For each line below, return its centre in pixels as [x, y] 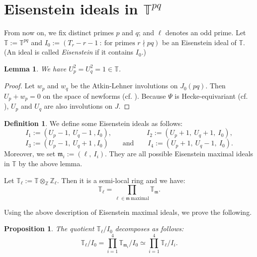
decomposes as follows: [149, 228]
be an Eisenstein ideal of [199, 42]
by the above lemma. [50, 163]
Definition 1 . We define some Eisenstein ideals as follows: [93, 123]
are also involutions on [78, 106]
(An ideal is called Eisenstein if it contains [69, 52]
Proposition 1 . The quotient [49, 228]
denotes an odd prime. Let [206, 32]
